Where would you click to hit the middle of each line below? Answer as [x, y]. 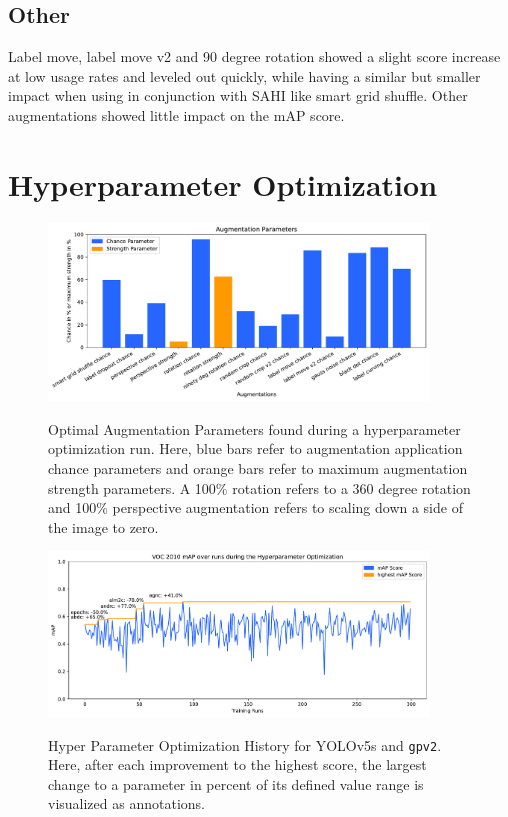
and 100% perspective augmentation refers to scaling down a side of [255, 507]
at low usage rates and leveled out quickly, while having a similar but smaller [244, 75]
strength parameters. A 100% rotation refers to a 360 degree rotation [259, 487]
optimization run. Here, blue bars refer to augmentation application [255, 448]
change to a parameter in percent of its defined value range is [236, 783]
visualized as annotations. [126, 803]
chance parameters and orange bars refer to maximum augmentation [258, 467]
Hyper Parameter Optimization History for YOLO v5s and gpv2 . [245, 744]
